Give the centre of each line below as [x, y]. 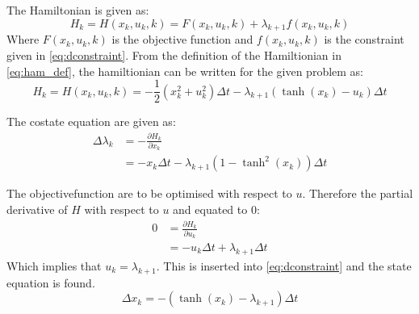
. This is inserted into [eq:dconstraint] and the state [284, 265]
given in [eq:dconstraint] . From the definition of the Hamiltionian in [174, 54]
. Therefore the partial [358, 193]
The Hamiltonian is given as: [78, 10]
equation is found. [51, 282]
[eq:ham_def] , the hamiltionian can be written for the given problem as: [185, 71]
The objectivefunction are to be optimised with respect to [149, 193]
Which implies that [54, 265]
